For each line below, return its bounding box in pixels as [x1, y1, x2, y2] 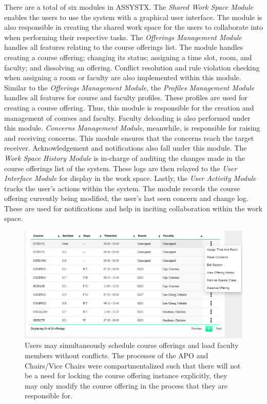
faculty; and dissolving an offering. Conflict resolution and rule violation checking [4, 62, 260, 72]
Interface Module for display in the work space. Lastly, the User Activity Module [4, 173, 256, 183]
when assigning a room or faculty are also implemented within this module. [4, 72, 241, 83]
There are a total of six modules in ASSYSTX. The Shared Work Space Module [4, 2, 253, 12]
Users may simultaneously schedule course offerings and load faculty [25, 340, 239, 351]
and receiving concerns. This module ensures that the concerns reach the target [4, 132, 254, 143]
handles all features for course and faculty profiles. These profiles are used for [4, 92, 247, 103]
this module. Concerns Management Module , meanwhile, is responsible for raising [4, 122, 260, 133]
